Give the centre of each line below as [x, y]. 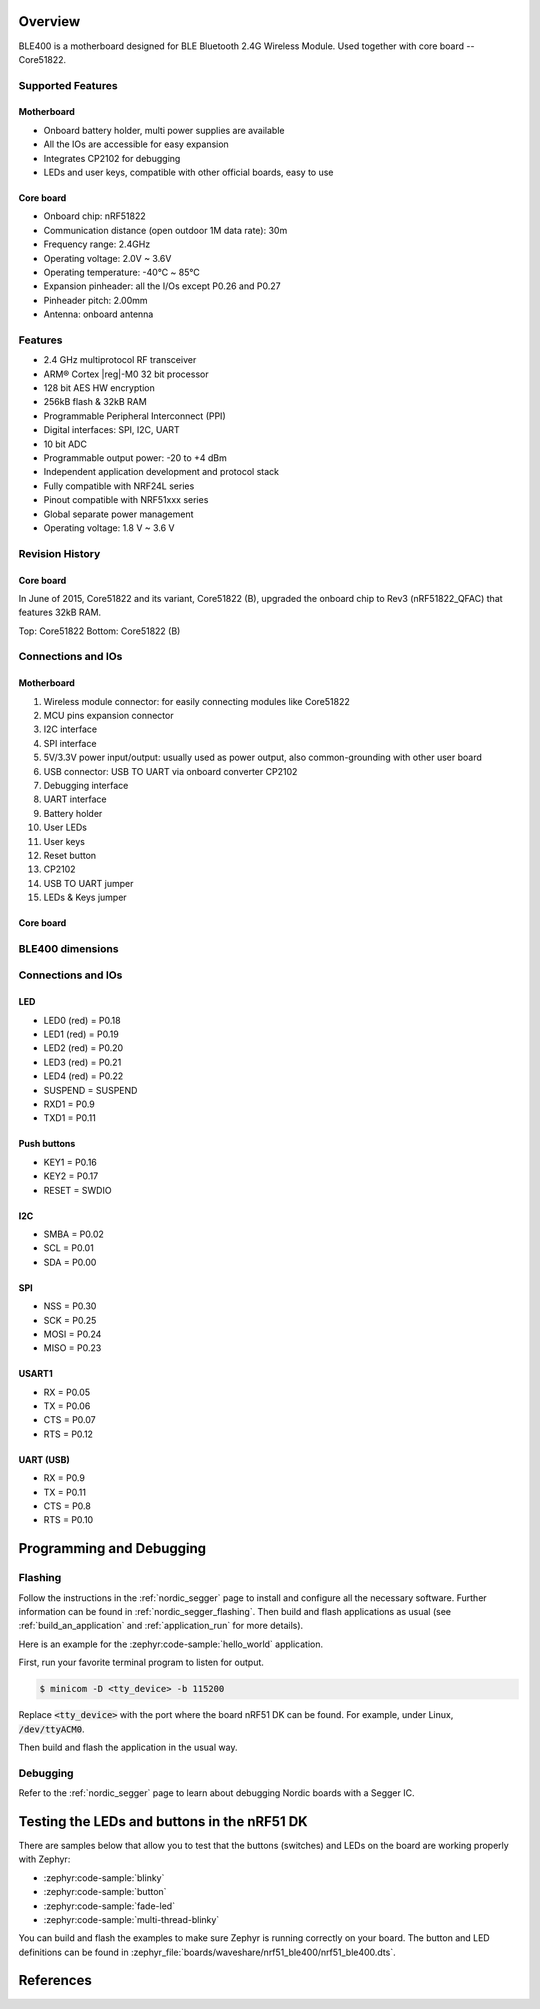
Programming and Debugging [112, 1548]
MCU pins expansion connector [108, 716]
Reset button [70, 855]
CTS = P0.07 [69, 1420]
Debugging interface [86, 786]
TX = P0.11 [65, 1492]
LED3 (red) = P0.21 [82, 1062]
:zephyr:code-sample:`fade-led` [109, 1906]
